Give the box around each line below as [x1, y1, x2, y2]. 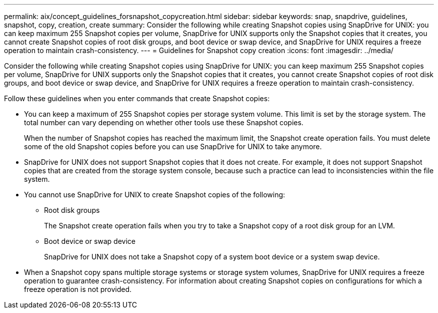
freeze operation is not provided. [24, 285, 132, 293]
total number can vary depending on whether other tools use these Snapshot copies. [24, 118, 303, 127]
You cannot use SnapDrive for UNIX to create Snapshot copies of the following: [24, 190, 285, 199]
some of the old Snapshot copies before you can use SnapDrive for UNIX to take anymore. [24, 142, 322, 151]
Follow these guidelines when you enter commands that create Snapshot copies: [4, 94, 270, 103]
